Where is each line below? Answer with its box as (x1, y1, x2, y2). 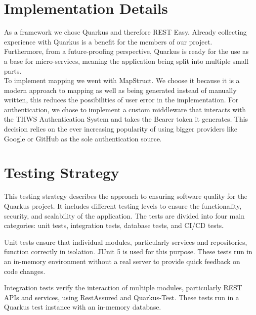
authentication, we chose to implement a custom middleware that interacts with (4, 104, 246, 114)
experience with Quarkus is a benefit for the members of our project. (4, 36, 213, 46)
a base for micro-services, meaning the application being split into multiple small (4, 55, 249, 66)
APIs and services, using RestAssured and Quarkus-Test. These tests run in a (4, 292, 239, 302)
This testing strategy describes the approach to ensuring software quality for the (4, 191, 248, 201)
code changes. (4, 266, 45, 276)
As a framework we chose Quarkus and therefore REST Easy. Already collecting (4, 27, 247, 37)
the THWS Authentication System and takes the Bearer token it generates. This (4, 114, 248, 124)
